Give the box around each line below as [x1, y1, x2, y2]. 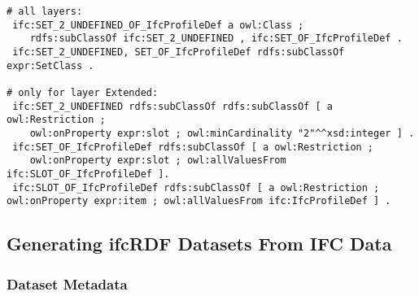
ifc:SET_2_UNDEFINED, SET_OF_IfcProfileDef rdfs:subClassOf [12, 46, 345, 58]
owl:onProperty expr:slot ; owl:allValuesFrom [29, 155, 286, 167]
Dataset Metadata [7, 273, 128, 294]
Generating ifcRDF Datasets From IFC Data [7, 231, 392, 256]
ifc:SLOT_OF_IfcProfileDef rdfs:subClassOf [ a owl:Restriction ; [12, 181, 380, 194]
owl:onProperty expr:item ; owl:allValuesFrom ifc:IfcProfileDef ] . [7, 195, 391, 207]
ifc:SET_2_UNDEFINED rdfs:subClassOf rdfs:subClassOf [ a [12, 100, 333, 112]
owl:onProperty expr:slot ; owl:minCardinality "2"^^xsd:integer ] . [29, 127, 415, 139]
